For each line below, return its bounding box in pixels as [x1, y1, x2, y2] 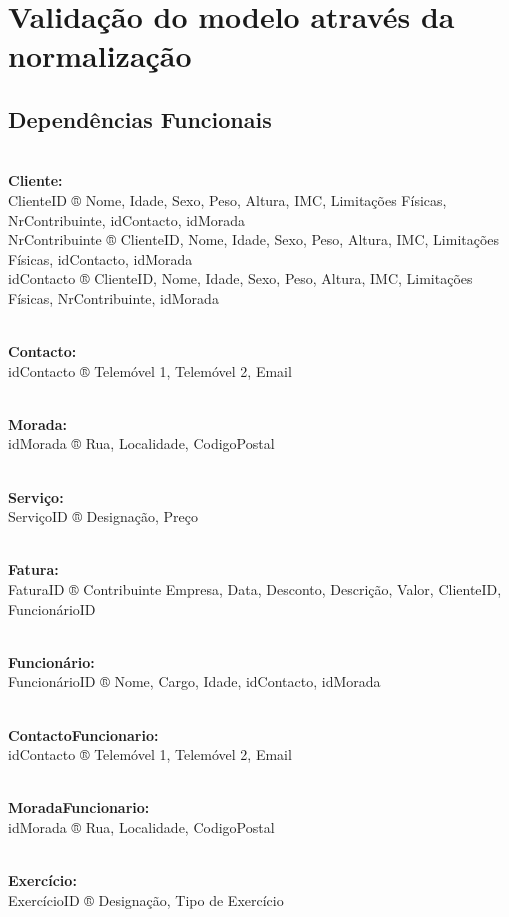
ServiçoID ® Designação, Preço [8, 506, 198, 527]
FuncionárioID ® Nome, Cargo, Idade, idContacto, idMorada [8, 671, 381, 692]
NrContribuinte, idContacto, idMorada [8, 209, 246, 230]
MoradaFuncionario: [8, 797, 150, 818]
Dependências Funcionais [8, 103, 272, 134]
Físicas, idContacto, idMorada [8, 248, 193, 269]
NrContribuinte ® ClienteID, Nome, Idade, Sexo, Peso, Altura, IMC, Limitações [8, 229, 500, 250]
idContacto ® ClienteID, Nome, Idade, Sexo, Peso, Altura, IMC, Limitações [8, 268, 473, 289]
